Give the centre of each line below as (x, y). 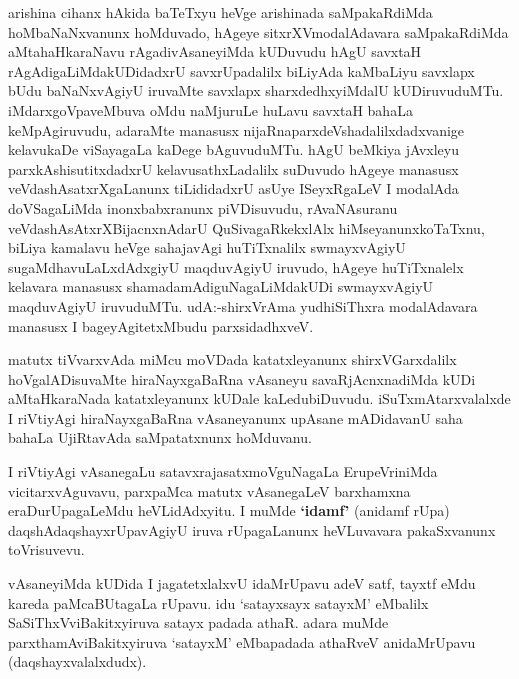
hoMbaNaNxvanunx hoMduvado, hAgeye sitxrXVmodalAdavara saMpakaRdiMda (258, 31)
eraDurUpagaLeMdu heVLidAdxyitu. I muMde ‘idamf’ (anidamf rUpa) (229, 510)
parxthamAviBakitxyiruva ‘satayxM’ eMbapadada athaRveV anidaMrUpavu (242, 641)
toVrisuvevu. (46, 549)
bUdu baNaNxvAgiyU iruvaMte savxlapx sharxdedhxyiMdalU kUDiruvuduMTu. (256, 90)
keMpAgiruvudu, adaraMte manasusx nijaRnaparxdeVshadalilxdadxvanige (236, 129)
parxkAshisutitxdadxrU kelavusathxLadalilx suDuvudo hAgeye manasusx (233, 168)
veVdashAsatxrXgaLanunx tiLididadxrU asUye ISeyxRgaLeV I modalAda (233, 188)
